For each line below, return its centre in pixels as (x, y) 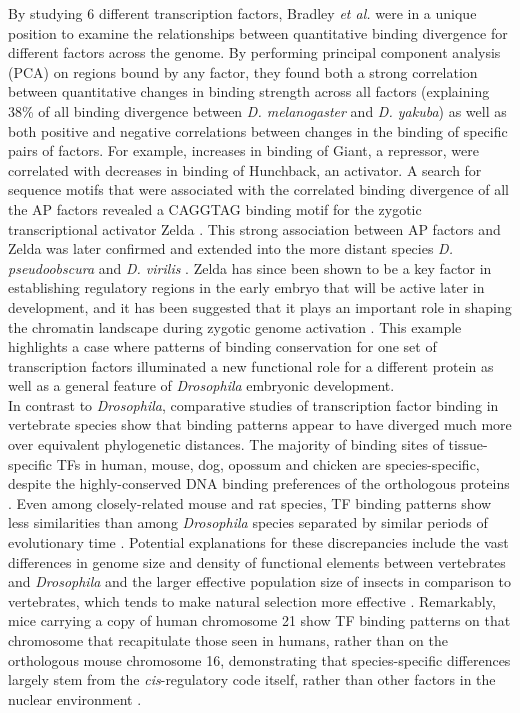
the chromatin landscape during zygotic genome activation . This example (235, 326)
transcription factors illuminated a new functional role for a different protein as (251, 365)
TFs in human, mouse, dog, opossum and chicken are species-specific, (268, 463)
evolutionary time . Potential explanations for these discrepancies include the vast (258, 542)
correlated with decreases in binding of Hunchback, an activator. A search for (245, 169)
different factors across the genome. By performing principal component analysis (254, 52)
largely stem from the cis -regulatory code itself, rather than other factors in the (252, 679)
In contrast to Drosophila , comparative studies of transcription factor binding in (253, 404)
